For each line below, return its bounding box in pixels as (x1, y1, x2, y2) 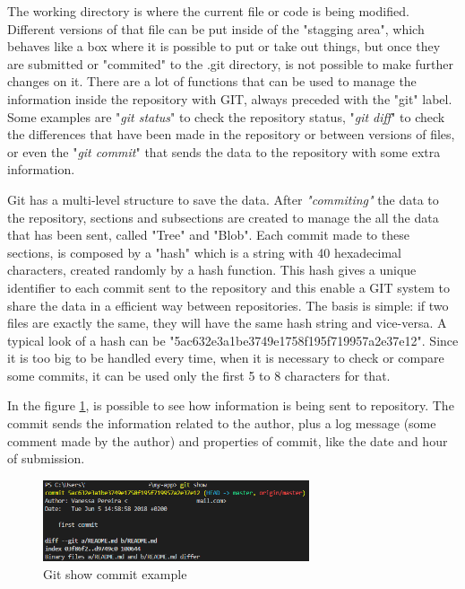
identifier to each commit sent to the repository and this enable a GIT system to (7, 277, 451, 296)
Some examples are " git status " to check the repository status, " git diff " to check (7, 107, 445, 126)
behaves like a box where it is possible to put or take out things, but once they (7, 37, 441, 56)
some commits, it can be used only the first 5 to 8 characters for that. (7, 365, 391, 384)
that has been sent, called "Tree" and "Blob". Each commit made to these (7, 225, 409, 244)
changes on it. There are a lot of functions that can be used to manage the (7, 72, 417, 91)
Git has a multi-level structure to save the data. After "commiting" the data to (7, 189, 439, 208)
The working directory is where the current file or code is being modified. (7, 2, 409, 20)
